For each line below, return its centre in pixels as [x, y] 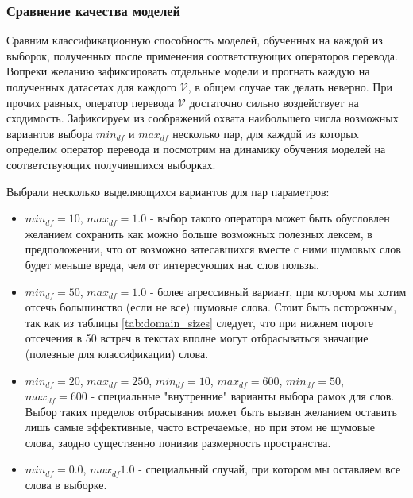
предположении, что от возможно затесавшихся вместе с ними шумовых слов [213, 249]
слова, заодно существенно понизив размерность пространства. [178, 442]
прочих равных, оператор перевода [91, 102]
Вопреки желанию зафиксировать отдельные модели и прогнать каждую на [188, 71]
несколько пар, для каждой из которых [266, 133]
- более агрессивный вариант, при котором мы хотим [278, 291]
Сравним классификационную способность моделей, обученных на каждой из [195, 40]
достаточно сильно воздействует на [274, 102]
